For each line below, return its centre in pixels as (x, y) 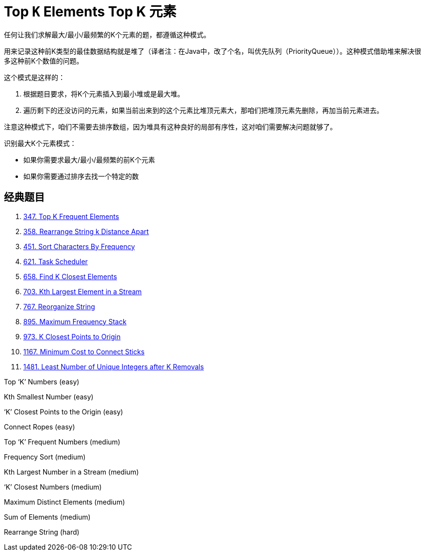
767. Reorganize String (59, 306)
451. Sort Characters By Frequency (79, 246)
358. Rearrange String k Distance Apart (86, 231)
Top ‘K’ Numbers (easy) (42, 381)
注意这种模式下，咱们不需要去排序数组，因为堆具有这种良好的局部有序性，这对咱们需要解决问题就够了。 (170, 127)
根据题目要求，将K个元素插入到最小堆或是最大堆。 (104, 94)
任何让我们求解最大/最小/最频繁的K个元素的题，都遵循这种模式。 (107, 34)
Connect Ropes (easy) (40, 427)
